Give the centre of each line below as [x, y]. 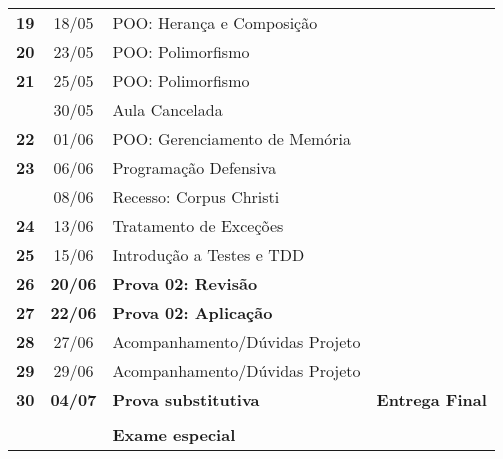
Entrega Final [431, 399]
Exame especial [174, 434]
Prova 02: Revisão [185, 283]
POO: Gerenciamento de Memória [232, 138]
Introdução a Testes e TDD [208, 254]
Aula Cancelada [167, 109]
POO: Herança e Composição [215, 22]
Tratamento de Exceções [198, 225]
